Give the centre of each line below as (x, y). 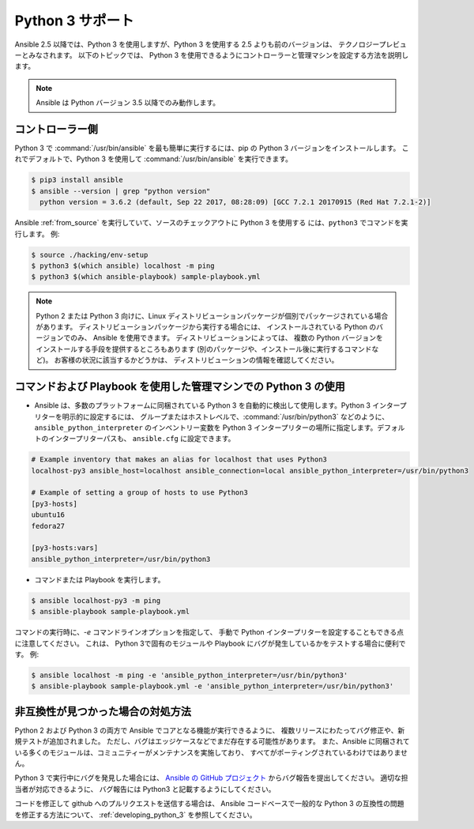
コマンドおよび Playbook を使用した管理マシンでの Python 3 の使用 (180, 387)
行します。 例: (37, 234)
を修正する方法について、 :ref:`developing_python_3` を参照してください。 (135, 815)
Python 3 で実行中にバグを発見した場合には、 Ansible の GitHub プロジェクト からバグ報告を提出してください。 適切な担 (211, 778)
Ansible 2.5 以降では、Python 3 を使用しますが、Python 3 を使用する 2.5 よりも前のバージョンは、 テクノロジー (197, 44)
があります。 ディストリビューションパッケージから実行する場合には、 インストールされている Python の (206, 327)
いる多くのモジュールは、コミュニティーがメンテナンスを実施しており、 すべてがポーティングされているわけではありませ (211, 752)
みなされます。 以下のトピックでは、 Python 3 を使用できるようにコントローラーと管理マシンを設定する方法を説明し (218, 55)
